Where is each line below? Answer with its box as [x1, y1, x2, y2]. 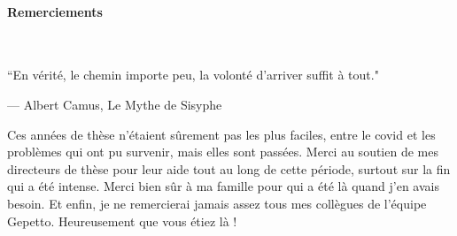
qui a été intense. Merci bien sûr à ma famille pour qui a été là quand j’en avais [7, 177, 439, 195]
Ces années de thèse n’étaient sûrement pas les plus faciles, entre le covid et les [7, 125, 436, 143]
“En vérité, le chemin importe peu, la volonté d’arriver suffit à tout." [7, 65, 379, 84]
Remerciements [7, 2, 103, 20]
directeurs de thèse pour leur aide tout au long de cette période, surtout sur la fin [7, 159, 451, 178]
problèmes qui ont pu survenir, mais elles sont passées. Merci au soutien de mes [7, 142, 438, 161]
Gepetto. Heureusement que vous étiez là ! [7, 211, 237, 230]
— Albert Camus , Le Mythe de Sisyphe [7, 95, 222, 113]
